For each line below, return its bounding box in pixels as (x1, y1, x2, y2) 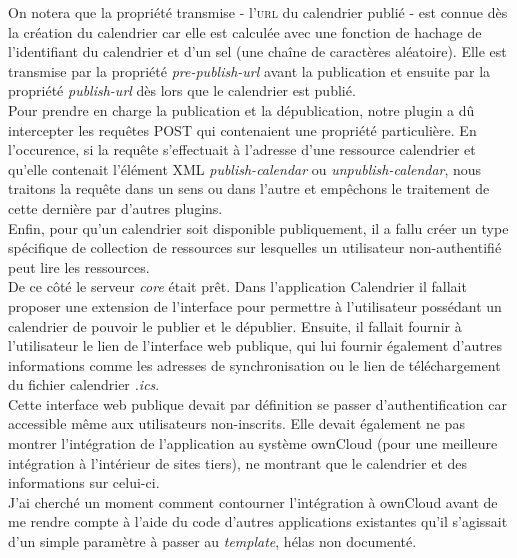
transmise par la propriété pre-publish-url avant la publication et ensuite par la (8, 60, 491, 81)
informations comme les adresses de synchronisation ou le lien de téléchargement (8, 354, 501, 375)
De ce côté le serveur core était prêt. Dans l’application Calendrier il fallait (8, 276, 467, 297)
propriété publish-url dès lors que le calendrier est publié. (8, 80, 356, 101)
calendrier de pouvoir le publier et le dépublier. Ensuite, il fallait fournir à (8, 315, 462, 336)
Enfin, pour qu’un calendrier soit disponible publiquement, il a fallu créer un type (8, 217, 509, 238)
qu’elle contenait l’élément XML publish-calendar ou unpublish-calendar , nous (8, 158, 482, 179)
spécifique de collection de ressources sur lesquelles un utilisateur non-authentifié (8, 237, 502, 258)
